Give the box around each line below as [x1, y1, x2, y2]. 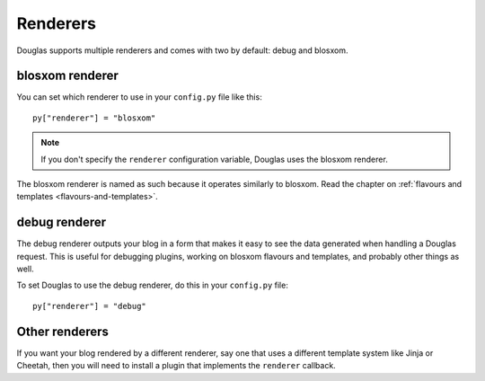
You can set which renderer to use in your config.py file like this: [16, 92, 262, 102]
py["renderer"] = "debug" [32, 301, 147, 311]
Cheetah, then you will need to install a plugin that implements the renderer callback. [16, 360, 336, 371]
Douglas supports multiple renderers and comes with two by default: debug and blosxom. [16, 45, 348, 56]
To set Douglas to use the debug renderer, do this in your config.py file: [16, 279, 289, 291]
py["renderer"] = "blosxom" [32, 112, 156, 123]
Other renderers [16, 323, 110, 339]
